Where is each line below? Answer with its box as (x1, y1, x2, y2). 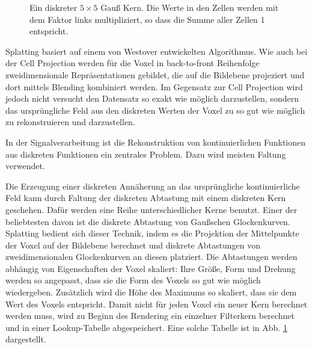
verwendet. (5, 159, 45, 172)
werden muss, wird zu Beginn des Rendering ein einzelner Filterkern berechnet (5, 309, 295, 322)
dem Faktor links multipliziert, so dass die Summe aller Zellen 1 (29, 13, 265, 25)
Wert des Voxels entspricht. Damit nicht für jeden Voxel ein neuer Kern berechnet (5, 297, 308, 310)
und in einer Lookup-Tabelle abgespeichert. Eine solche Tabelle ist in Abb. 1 (5, 321, 287, 333)
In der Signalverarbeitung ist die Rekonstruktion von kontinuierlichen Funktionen (5, 135, 305, 148)
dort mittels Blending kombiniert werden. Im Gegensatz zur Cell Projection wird (5, 80, 303, 93)
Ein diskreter (29, 1, 78, 13)
